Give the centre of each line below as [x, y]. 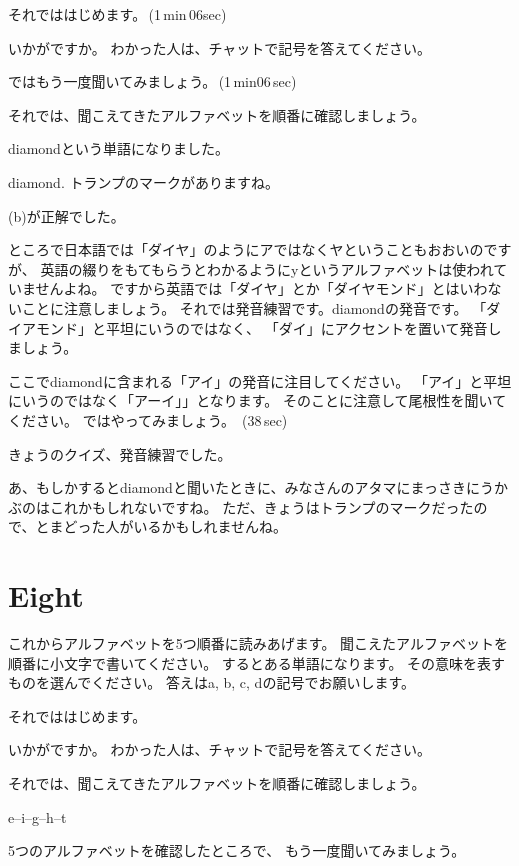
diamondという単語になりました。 [118, 148]
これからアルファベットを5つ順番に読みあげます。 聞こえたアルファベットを [258, 643]
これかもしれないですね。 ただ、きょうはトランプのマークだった [261, 506]
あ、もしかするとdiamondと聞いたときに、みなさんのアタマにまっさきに [244, 487]
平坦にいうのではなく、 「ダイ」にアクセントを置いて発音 [296, 327]
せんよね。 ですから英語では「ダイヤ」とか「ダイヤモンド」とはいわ [261, 288]
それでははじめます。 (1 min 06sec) [117, 14]
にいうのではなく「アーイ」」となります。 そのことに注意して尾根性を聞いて [257, 400]
